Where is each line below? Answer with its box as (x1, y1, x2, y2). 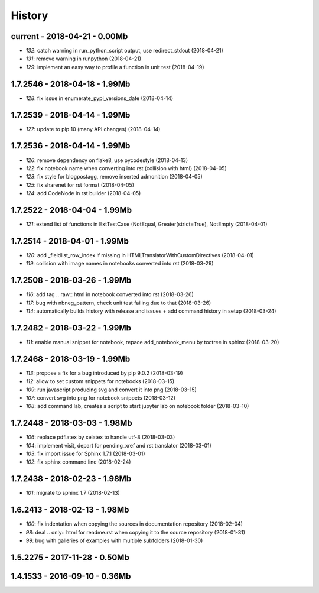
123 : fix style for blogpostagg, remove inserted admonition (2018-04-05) (25, 173, 203, 180)
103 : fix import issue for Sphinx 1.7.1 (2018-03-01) (25, 450, 145, 458)
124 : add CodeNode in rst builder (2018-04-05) (25, 190, 141, 197)
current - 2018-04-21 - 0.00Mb (11, 31, 128, 41)
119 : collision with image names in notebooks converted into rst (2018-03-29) (25, 260, 214, 267)
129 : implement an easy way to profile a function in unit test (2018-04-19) (25, 63, 204, 70)
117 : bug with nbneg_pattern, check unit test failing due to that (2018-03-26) (25, 299, 211, 306)
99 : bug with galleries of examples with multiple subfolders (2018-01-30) (25, 537, 203, 544)
